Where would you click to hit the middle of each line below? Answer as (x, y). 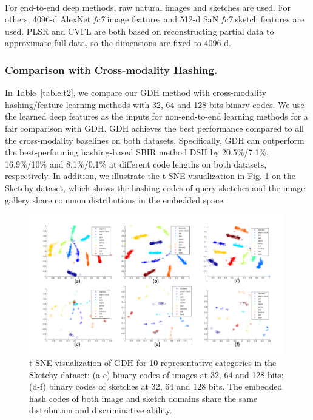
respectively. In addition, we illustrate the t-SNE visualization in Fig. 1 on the (150, 176)
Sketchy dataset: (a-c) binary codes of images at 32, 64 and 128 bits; (156, 374)
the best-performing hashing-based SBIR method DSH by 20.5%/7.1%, (137, 152)
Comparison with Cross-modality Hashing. (111, 69)
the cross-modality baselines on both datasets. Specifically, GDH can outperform (155, 140)
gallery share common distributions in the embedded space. (115, 199)
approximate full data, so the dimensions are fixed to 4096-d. (118, 43)
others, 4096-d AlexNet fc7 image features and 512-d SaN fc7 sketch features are (155, 19)
